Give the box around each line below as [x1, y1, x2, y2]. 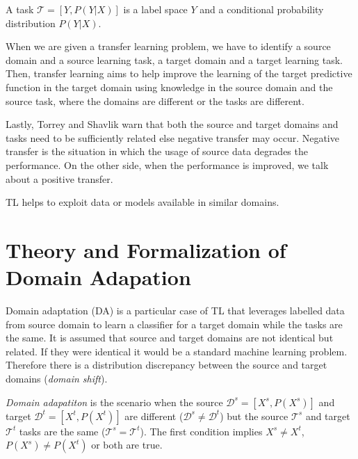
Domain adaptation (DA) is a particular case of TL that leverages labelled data [6, 303, 345, 318]
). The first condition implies [140, 424, 263, 438]
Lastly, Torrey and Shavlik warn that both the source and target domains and [6, 117, 339, 131]
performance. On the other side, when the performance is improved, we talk [6, 157, 329, 172]
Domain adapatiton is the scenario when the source [6, 394, 223, 409]
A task [6, 2, 34, 16]
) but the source [220, 408, 288, 423]
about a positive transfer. [6, 171, 113, 186]
